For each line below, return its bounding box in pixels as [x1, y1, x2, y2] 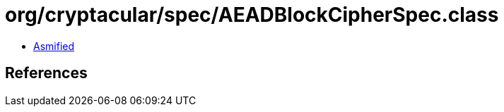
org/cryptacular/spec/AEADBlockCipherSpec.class [5, 3, 499, 27]
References [5, 64, 88, 82]
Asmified [33, 39, 75, 52]
